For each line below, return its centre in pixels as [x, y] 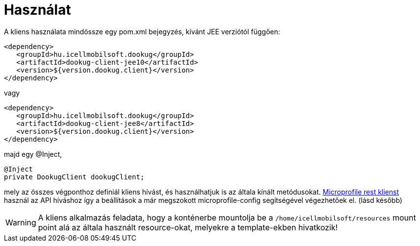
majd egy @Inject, [33, 154]
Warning [21, 222]
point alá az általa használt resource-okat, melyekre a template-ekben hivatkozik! [188, 227]
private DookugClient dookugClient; [74, 177]
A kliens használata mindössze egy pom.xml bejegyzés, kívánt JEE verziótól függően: [142, 31]
